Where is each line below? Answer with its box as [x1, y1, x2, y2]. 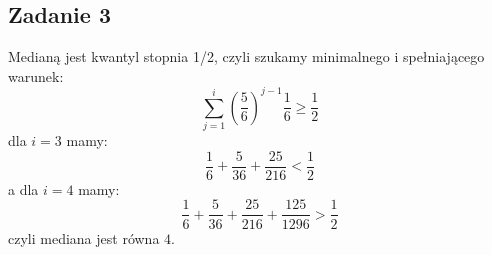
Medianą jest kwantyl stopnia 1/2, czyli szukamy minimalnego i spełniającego [8, 46, 485, 67]
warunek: [8, 65, 64, 86]
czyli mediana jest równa [8, 227, 160, 248]
